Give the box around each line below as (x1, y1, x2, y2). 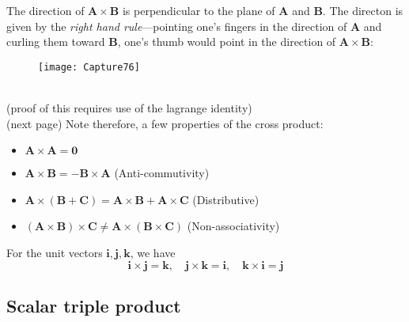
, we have (130, 244, 176, 260)
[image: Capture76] (38, 61, 140, 73)
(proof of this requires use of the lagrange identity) (6, 100, 252, 116)
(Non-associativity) (187, 218, 280, 234)
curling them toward (6, 33, 105, 50)
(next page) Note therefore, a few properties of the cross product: (6, 115, 324, 131)
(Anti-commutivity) (114, 165, 210, 181)
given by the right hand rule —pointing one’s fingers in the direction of (6, 17, 347, 34)
